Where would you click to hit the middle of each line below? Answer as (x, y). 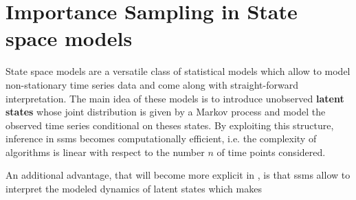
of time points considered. (271, 152)
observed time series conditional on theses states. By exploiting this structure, (170, 125)
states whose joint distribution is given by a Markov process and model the (166, 112)
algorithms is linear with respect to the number (105, 152)
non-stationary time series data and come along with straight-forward (152, 84)
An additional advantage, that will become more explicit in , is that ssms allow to (178, 175)
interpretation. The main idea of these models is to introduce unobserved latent (175, 98)
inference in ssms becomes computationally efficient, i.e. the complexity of (161, 138)
